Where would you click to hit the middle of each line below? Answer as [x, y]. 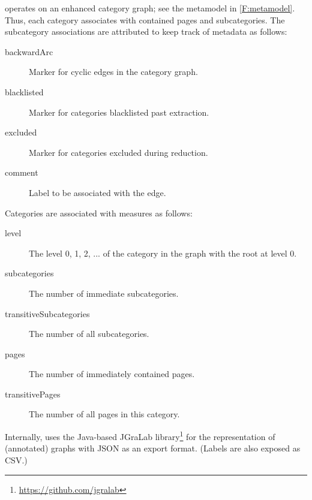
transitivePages [33, 394]
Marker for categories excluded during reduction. [118, 152]
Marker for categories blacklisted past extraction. [119, 112]
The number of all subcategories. [89, 334]
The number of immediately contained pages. [112, 374]
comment [22, 172]
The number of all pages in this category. [104, 414]
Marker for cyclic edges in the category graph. [113, 72]
